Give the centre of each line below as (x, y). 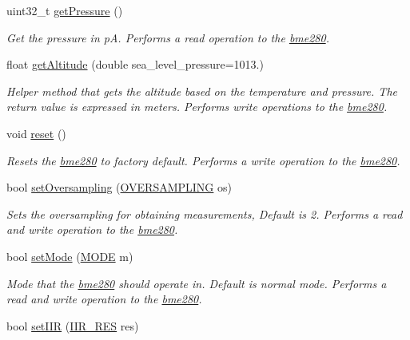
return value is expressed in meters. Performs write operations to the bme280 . (197, 107)
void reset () (36, 133)
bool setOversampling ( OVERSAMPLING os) (119, 187)
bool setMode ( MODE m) (70, 256)
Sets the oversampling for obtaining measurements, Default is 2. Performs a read (205, 213)
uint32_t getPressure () (65, 10)
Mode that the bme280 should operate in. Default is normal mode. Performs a (197, 283)
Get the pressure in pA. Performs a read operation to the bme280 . (168, 37)
